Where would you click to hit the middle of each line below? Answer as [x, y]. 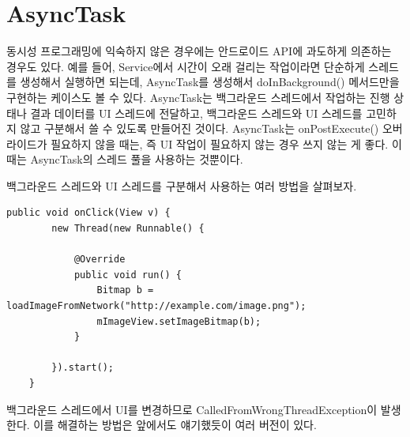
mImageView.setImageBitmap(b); [179, 321]
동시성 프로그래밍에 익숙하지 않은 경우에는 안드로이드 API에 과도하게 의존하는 [199, 51]
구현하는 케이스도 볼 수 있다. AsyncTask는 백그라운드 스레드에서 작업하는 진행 [198, 97]
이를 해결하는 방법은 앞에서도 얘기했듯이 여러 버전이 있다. [175, 425]
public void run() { [128, 275]
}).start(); [83, 368]
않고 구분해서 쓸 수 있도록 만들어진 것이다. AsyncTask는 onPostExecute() [199, 128]
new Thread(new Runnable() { [128, 229]
